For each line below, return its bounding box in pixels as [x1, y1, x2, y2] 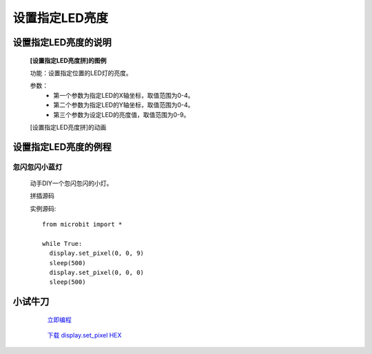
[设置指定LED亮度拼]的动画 [30, 123, 107, 131]
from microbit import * [42, 220, 123, 229]
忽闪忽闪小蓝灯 [12, 162, 63, 171]
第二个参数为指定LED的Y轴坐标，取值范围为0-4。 [53, 101, 194, 110]
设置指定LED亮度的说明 [12, 37, 112, 48]
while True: [42, 240, 83, 247]
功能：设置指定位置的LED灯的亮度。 [30, 69, 132, 77]
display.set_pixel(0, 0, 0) [49, 269, 145, 276]
